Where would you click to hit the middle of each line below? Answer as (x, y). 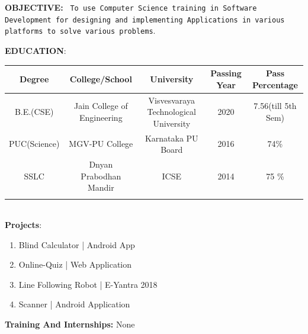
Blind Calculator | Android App (77, 244)
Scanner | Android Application (74, 304)
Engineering (101, 117)
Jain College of (101, 106)
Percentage (275, 84)
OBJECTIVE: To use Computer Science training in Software (131, 7)
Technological (171, 112)
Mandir (101, 187)
